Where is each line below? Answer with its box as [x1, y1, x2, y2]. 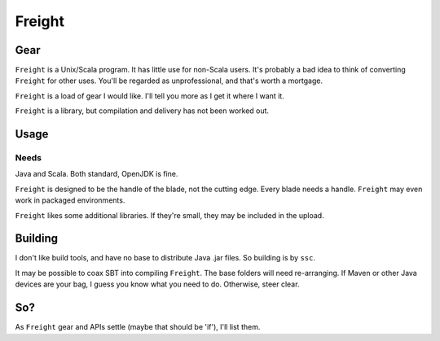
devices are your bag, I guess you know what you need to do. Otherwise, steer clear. [15, 279, 300, 289]
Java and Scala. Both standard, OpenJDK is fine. [15, 169, 178, 179]
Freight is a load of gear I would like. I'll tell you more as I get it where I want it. [15, 90, 284, 101]
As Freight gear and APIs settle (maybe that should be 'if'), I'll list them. [15, 322, 261, 332]
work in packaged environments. [15, 195, 125, 205]
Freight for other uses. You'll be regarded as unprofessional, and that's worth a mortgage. [15, 76, 323, 85]
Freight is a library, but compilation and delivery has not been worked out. [15, 106, 269, 116]
